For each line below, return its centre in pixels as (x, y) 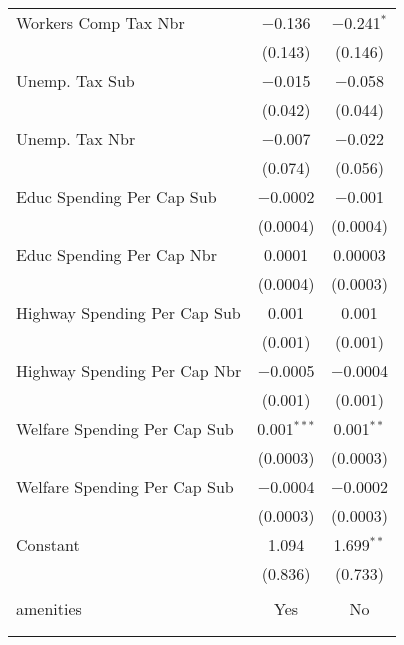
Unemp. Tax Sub (75, 80)
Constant (48, 544)
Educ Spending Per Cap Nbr (117, 254)
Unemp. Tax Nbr (76, 138)
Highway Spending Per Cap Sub (128, 312)
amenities (49, 608)
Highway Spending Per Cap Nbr (129, 370)
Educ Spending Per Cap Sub (116, 196)
